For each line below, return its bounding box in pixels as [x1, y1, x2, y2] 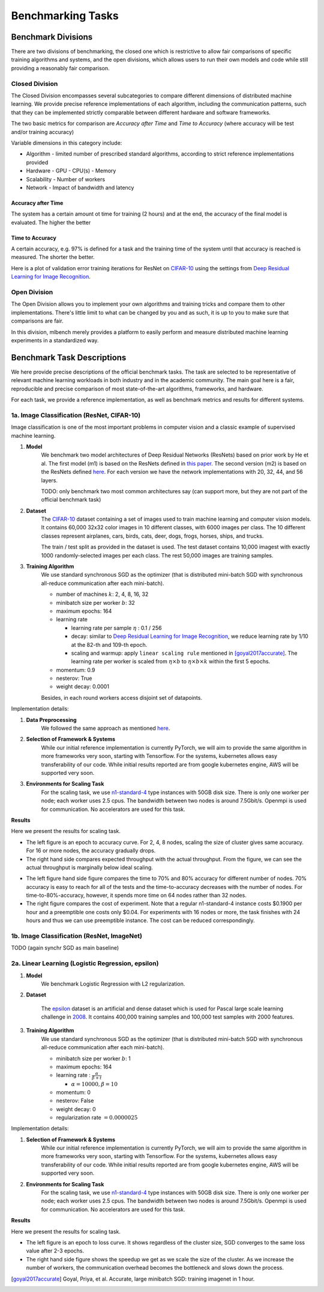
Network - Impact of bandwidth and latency [26, 184, 134, 191]
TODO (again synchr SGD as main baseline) [11, 944, 119, 951]
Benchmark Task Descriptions [11, 352, 127, 363]
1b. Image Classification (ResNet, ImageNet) [11, 932, 142, 940]
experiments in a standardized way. [11, 336, 99, 344]
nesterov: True [56, 675, 92, 682]
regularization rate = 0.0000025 [56, 1114, 138, 1121]
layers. [41, 476, 58, 484]
